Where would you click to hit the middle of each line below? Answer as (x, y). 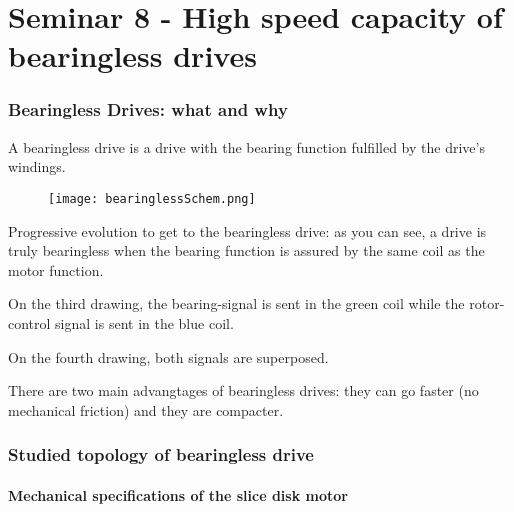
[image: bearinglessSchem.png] (152, 198)
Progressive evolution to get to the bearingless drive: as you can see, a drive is (247, 230)
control (29, 323)
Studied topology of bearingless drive (161, 454)
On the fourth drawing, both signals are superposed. (168, 356)
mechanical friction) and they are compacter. (146, 409)
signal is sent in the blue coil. (144, 323)
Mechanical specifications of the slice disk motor (178, 494)
